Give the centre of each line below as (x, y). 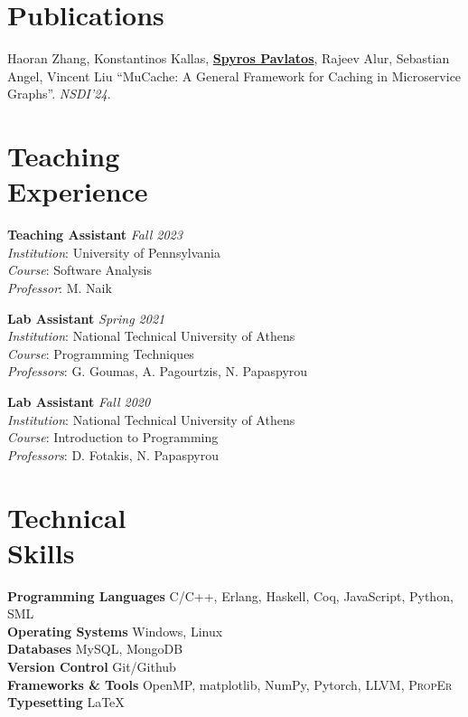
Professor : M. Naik (60, 288)
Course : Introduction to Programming (113, 437)
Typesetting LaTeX (66, 702)
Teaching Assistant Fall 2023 (95, 235)
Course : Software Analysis (80, 270)
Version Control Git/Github (92, 667)
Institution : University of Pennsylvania (114, 252)
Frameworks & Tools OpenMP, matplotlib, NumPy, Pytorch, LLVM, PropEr (230, 684)
